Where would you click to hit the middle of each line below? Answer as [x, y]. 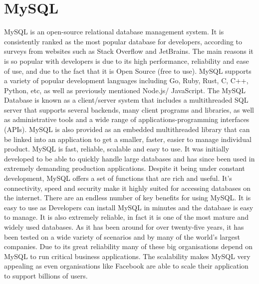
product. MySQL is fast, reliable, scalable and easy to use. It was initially [117, 149]
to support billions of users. [46, 275]
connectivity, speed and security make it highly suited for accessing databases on [128, 188]
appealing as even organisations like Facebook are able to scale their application [126, 266]
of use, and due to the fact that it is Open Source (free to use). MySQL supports [128, 71]
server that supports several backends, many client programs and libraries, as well [129, 109]
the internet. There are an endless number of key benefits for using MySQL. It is [128, 198]
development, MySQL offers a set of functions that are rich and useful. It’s [118, 178]
